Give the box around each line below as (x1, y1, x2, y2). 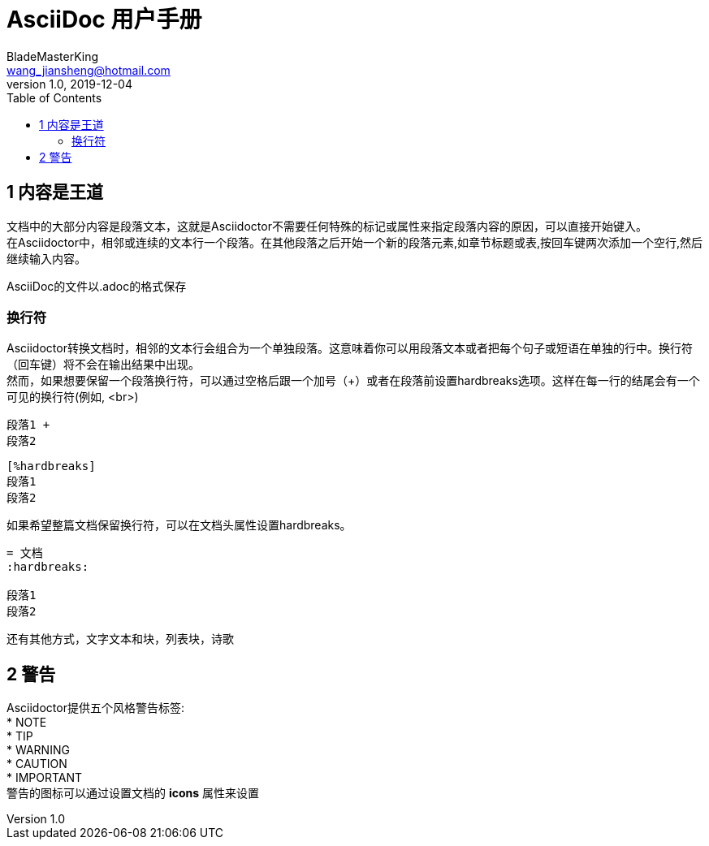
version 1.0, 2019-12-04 (6, 76, 132, 91)
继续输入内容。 (6, 251, 86, 265)
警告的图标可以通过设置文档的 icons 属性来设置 (6, 786, 260, 801)
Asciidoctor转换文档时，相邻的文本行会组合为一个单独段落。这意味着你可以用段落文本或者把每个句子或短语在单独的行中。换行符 (6, 341, 693, 356)
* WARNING (6, 743, 70, 758)
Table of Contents (6, 90, 102, 105)
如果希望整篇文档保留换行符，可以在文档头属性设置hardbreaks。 (6, 518, 352, 533)
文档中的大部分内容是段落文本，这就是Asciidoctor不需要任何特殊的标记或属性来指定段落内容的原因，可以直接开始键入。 (6, 218, 647, 233)
